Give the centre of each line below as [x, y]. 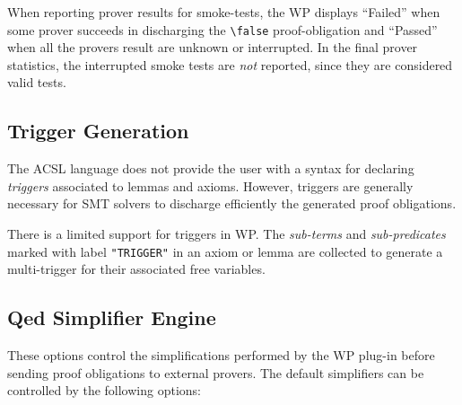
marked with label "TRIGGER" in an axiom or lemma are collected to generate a [225, 251]
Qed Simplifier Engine [112, 317]
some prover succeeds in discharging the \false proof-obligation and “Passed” [222, 29]
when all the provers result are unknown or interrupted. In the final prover [213, 47]
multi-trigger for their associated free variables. [136, 269]
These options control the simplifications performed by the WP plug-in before [221, 355]
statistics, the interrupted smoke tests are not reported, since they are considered [230, 64]
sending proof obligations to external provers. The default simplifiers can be [216, 372]
